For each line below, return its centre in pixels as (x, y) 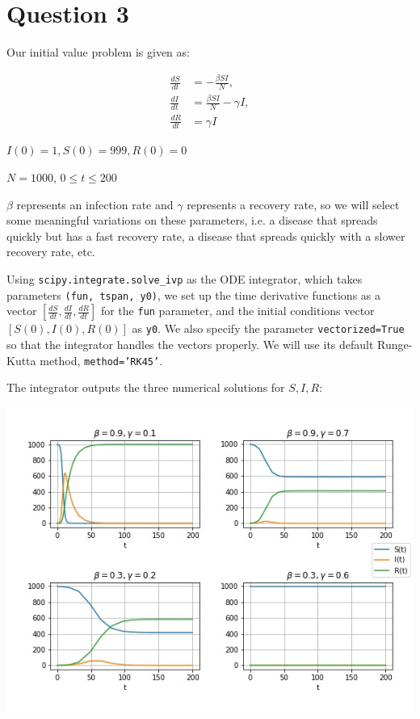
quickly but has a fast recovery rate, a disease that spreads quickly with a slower (206, 235)
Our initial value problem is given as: (98, 52)
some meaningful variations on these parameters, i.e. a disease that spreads (192, 220)
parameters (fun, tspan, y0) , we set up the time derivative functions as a (193, 294)
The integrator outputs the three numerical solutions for (146, 387)
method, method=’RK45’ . (101, 360)
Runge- (395, 344)
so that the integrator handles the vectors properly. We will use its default (190, 344)
